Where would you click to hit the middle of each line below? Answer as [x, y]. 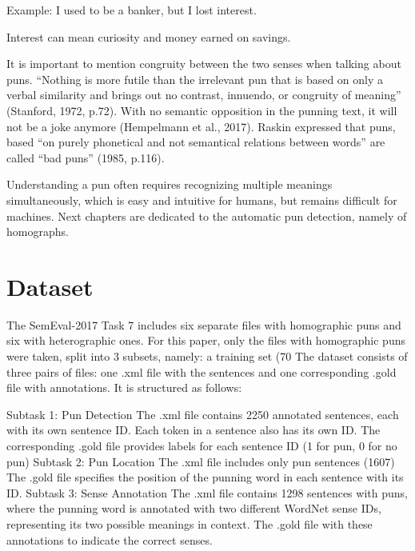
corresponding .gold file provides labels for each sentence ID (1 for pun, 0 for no [202, 445]
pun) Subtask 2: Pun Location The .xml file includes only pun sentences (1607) [201, 461]
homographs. [38, 232]
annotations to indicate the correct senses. [110, 539]
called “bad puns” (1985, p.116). [86, 157]
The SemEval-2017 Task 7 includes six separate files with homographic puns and [204, 324]
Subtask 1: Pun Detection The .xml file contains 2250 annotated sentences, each [203, 414]
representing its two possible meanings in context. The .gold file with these [190, 523]
